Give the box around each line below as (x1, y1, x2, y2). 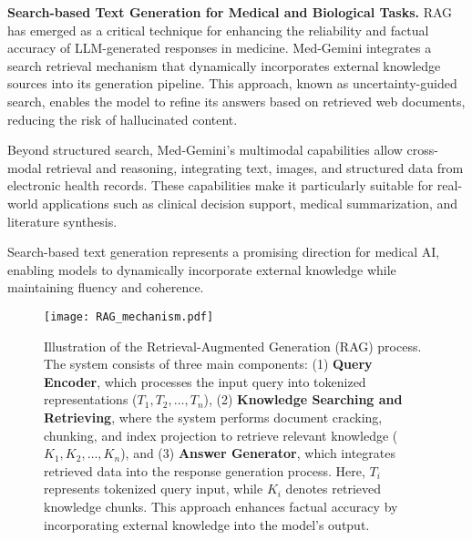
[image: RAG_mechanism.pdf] (44, 310, 214, 323)
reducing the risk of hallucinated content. (7, 109, 238, 128)
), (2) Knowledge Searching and (203, 390, 403, 409)
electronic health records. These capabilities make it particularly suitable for (7, 176, 434, 195)
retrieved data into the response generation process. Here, (44, 461, 365, 480)
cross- (406, 140, 439, 159)
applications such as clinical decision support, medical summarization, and (42, 193, 458, 212)
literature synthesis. (7, 211, 118, 230)
